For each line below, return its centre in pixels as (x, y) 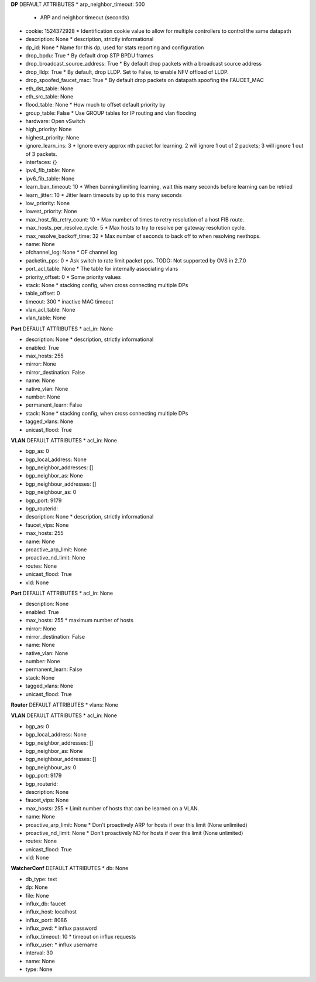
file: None (37, 895)
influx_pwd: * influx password (61, 928)
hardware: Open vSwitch (55, 121)
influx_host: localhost (51, 912)
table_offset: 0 (43, 294)
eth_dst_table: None (49, 88)
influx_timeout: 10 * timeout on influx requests (81, 936)
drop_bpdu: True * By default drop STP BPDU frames (90, 55)
